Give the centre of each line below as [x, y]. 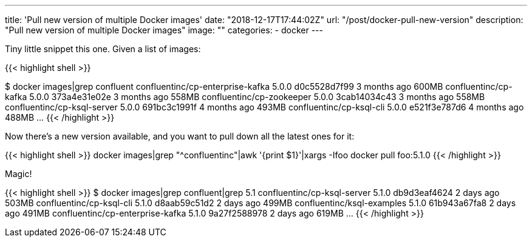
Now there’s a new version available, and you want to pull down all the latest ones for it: [180, 136]
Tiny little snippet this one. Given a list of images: [103, 49]
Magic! [19, 174]
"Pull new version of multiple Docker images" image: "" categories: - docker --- [164, 30]
